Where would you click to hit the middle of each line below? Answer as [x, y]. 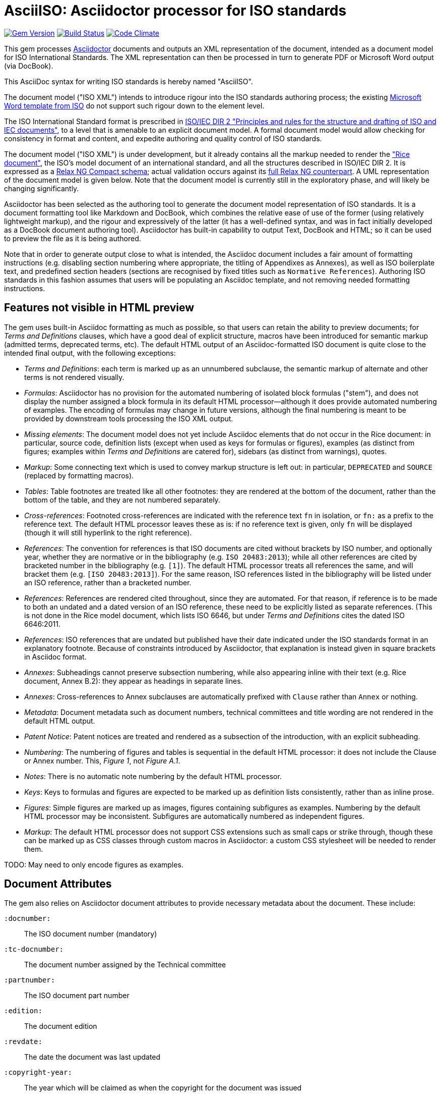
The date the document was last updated [92, 1057]
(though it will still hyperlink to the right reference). [108, 532]
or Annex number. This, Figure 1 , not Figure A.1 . [102, 760]
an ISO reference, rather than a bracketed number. [108, 582]
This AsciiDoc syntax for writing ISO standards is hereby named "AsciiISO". [129, 81]
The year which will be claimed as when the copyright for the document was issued [163, 1088]
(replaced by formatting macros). [79, 475]
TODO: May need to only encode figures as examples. [94, 864]
